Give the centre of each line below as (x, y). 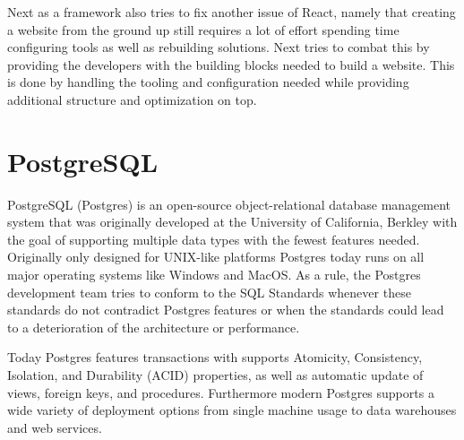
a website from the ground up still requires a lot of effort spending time (203, 29)
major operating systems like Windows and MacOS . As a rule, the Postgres (214, 275)
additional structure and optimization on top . (132, 99)
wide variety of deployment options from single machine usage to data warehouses (232, 410)
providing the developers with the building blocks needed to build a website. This (231, 64)
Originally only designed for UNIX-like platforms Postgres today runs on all (216, 257)
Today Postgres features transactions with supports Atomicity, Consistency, (215, 357)
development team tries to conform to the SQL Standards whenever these (209, 292)
